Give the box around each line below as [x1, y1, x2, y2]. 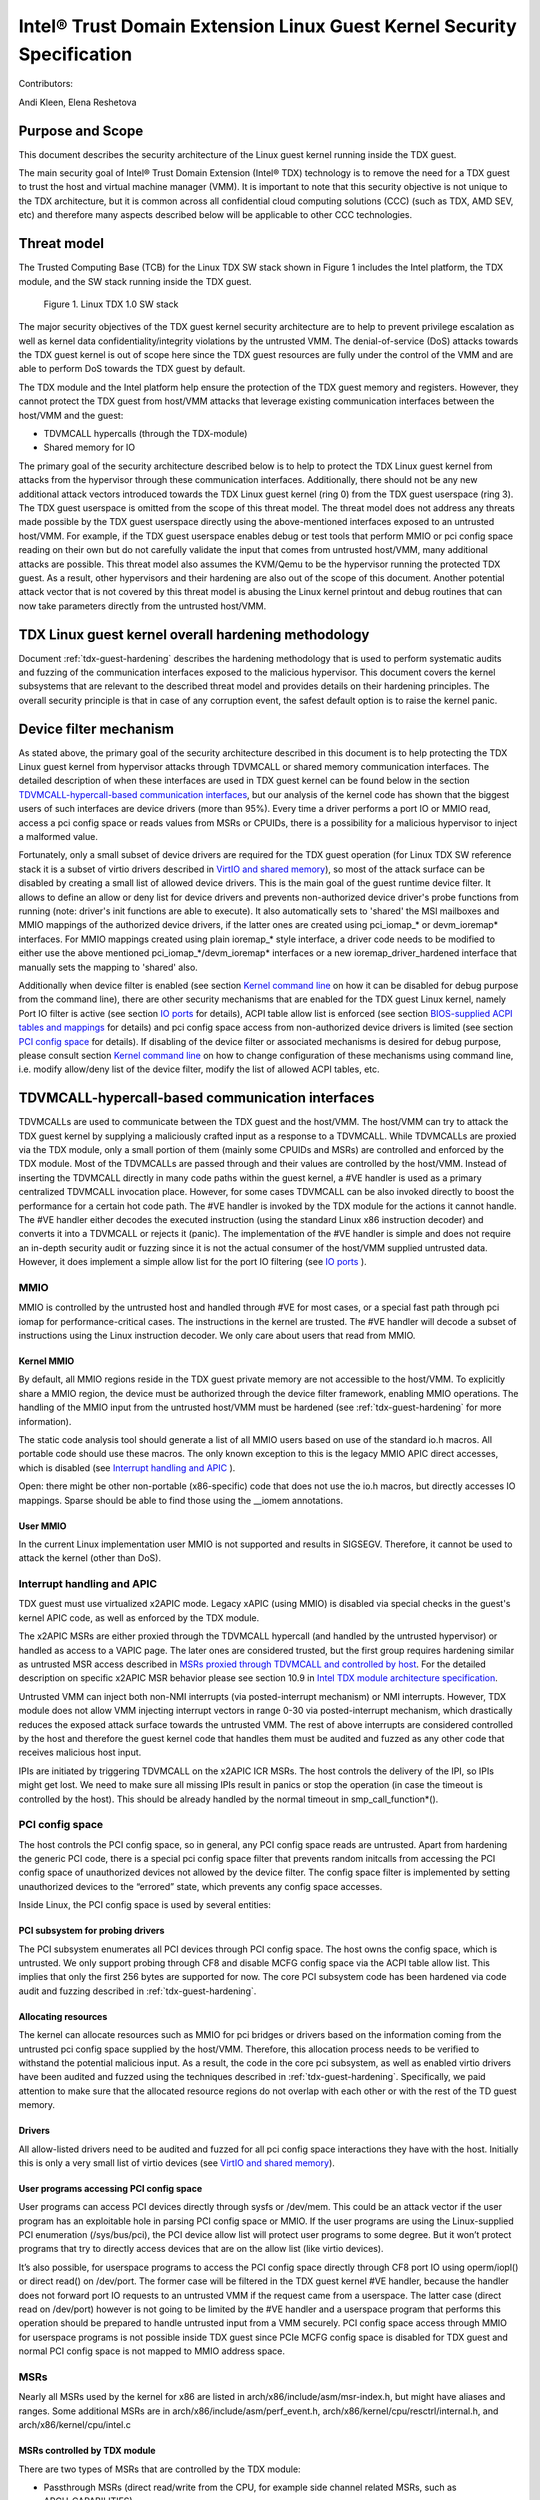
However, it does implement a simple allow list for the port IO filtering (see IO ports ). [18, 1256, 367, 1268]
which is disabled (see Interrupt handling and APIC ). [18, 1461, 236, 1474]
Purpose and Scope [18, 122, 144, 139]
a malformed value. [18, 831, 99, 843]
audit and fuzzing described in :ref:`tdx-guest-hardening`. [18, 1985, 257, 1997]
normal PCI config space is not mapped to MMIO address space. [18, 2345, 285, 2357]
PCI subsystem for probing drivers [18, 1925, 165, 1937]
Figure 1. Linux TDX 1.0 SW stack [43, 298, 179, 310]
